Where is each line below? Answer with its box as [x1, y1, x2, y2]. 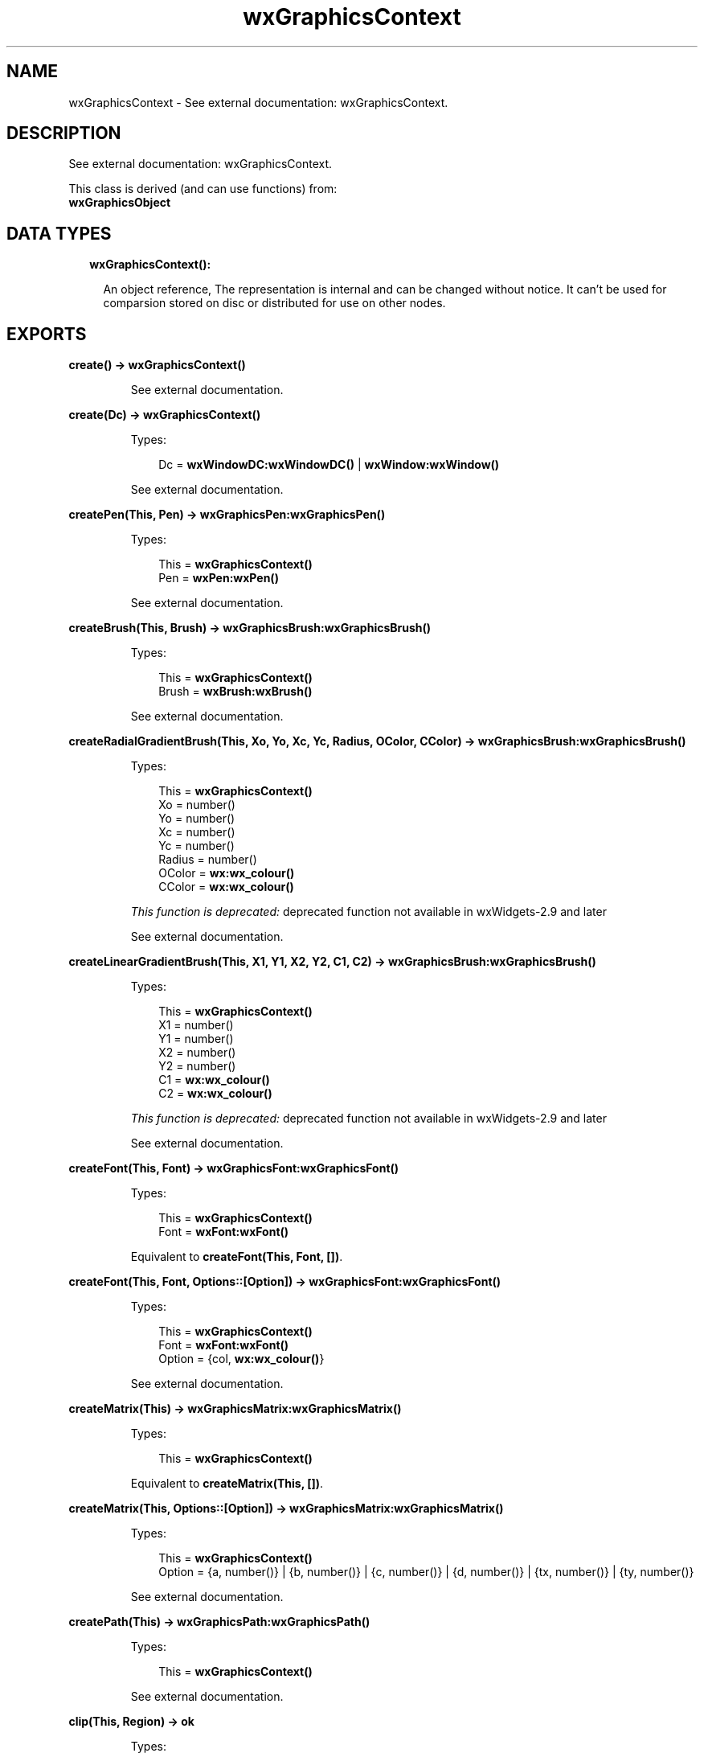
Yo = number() [158, 811, 235, 826]
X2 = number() [158, 1045, 236, 1060]
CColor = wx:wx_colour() [158, 880, 294, 894]
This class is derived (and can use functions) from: [68, 182, 338, 196]
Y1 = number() [158, 1032, 234, 1046]
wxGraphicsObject [68, 195, 171, 210]
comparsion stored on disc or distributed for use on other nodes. [103, 296, 446, 310]
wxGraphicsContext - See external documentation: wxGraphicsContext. [68, 95, 448, 109]
